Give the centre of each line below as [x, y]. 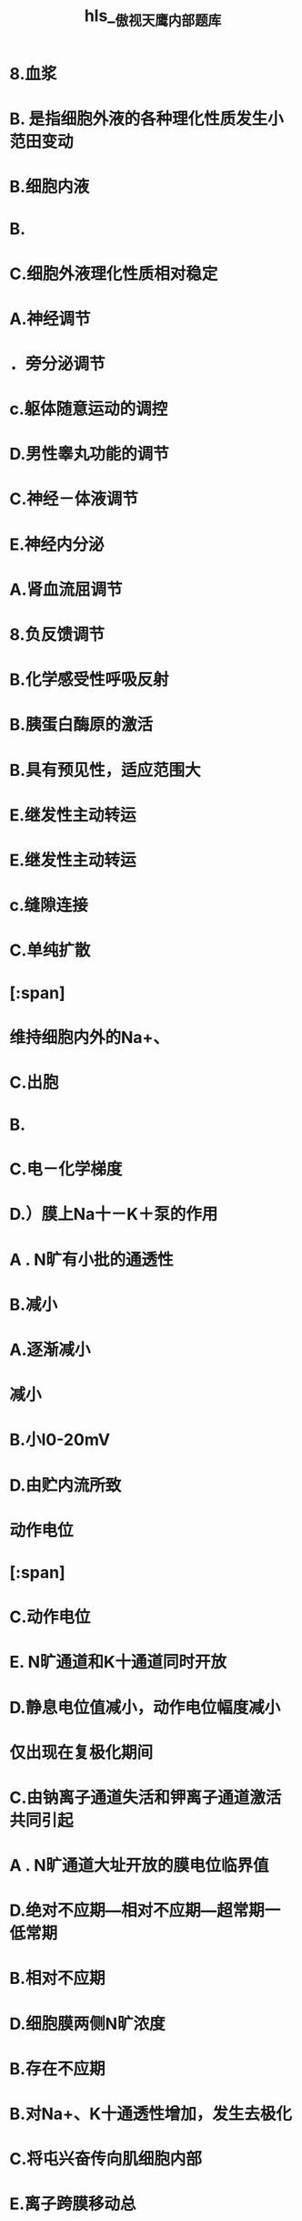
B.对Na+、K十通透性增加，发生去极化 [151, 2114]
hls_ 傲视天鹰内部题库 [153, 17]
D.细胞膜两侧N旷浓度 [87, 2024]
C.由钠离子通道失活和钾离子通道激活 [146, 1797]
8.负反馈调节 [57, 635]
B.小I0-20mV [60, 1440]
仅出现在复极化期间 [81, 1752]
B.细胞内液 [49, 187]
